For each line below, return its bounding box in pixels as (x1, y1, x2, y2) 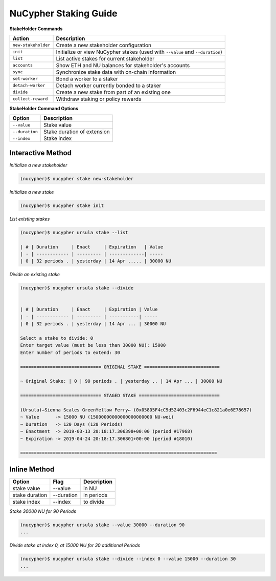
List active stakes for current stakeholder (56, 55, 155, 62)
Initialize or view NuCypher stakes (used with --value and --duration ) (56, 48, 222, 55)
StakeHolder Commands (9, 26, 63, 32)
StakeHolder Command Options (9, 105, 79, 111)
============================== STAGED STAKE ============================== (20, 392, 220, 399)
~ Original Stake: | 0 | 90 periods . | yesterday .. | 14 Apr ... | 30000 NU (20, 378, 222, 384)
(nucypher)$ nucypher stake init (20, 202, 104, 209)
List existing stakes (9, 216, 50, 222)
